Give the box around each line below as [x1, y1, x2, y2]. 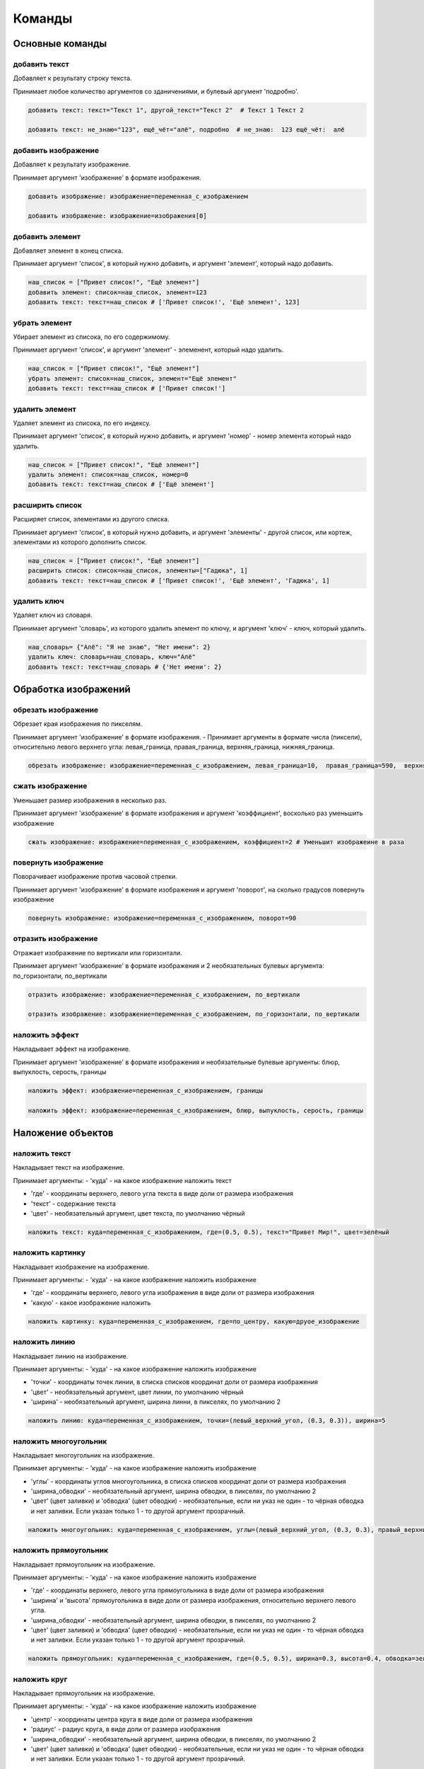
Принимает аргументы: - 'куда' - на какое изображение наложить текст [13, 1176, 232, 1185]
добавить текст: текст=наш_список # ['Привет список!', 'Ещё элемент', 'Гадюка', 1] [28, 577, 330, 584]
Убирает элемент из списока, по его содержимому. [13, 333, 170, 341]
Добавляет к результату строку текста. [13, 74, 132, 83]
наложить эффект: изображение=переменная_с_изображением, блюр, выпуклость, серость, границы [28, 1106, 364, 1114]
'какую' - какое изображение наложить [30, 1298, 151, 1307]
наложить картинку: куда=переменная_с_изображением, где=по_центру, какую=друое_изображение [28, 1317, 360, 1325]
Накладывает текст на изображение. [13, 1163, 125, 1172]
